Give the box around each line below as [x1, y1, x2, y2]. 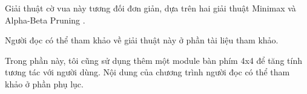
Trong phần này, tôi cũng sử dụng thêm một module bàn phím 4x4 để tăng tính [5, 54, 302, 66]
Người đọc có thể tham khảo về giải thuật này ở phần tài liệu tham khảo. [5, 34, 279, 46]
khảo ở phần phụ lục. [5, 77, 84, 90]
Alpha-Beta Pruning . [5, 13, 85, 26]
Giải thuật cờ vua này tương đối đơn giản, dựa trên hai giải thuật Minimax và [5, 2, 296, 14]
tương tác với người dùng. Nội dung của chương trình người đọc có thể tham [5, 66, 290, 78]
